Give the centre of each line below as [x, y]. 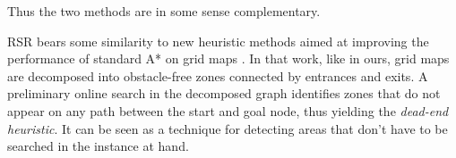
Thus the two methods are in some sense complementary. [164, 11]
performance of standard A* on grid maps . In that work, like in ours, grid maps [228, 58]
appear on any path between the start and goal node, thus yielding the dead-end [228, 110]
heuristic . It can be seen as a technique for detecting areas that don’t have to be [228, 128]
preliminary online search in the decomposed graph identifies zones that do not [224, 93]
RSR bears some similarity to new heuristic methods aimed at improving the [218, 41]
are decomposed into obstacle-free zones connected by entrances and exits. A [218, 75]
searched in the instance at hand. [98, 146]
